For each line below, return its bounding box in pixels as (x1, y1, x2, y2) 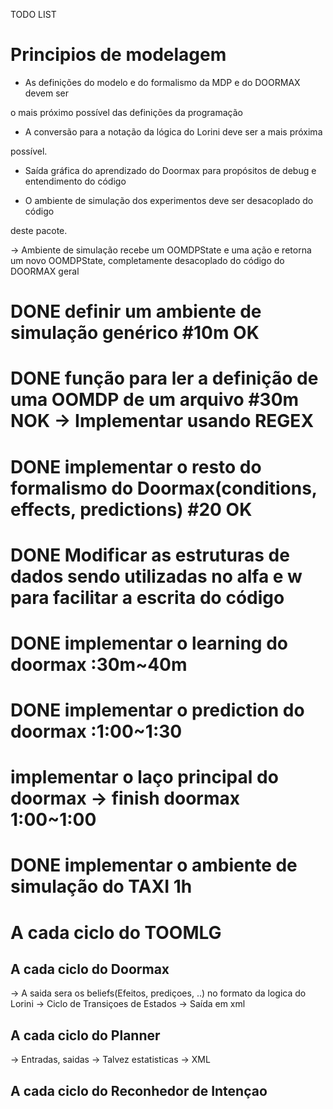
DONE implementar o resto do (10, 455, 262, 478)
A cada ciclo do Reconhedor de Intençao (10, 1082, 268, 1099)
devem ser (24, 87, 70, 99)
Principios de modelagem (10, 44, 227, 66)
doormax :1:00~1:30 (10, 720, 183, 743)
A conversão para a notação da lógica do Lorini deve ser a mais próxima (24, 125, 323, 138)
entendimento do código (24, 175, 127, 187)
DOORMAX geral (10, 265, 80, 277)
